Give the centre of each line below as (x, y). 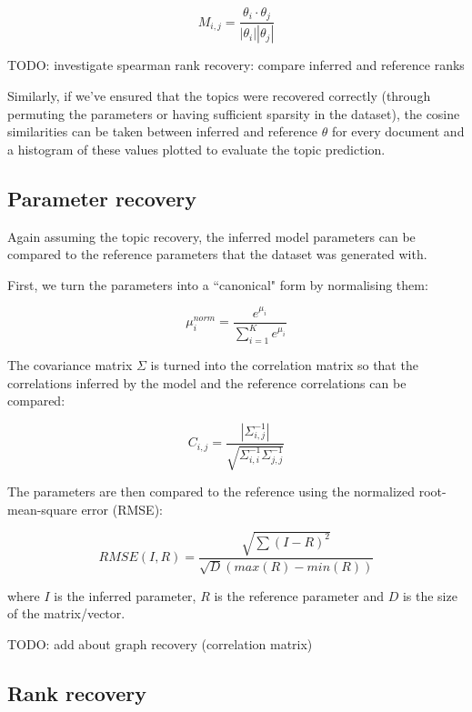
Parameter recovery (102, 198)
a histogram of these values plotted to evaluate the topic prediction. (196, 149)
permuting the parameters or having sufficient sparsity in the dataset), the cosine (234, 113)
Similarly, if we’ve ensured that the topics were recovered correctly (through (219, 95)
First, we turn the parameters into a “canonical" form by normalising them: (218, 284)
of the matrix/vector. (66, 613)
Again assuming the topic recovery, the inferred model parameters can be (211, 236)
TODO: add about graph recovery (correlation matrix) (160, 643)
